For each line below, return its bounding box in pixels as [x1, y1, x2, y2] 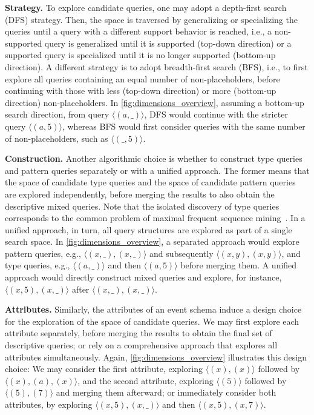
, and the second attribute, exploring [77, 374, 214, 387]
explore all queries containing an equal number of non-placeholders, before [5, 72, 280, 85]
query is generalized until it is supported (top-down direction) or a [44, 36, 292, 49]
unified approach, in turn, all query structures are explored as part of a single [5, 223, 292, 236]
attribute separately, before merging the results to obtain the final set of [5, 327, 272, 339]
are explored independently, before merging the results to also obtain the [5, 187, 275, 200]
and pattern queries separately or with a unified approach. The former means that [5, 164, 310, 176]
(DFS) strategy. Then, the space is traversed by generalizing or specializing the [5, 13, 298, 25]
